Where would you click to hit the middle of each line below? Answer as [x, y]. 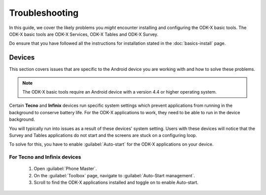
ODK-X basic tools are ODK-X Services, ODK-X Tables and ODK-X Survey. [84, 34]
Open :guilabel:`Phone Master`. [65, 169]
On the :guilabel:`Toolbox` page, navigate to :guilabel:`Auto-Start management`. [114, 175]
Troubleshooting [44, 13]
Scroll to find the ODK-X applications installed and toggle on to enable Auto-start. [116, 183]
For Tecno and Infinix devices [45, 157]
